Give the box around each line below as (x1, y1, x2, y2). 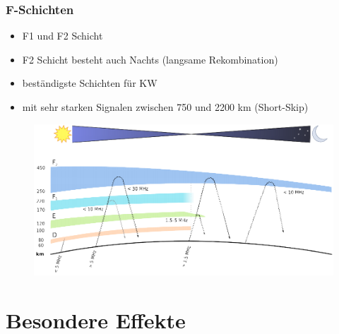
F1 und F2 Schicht (22, 28, 103, 43)
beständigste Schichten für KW (22, 76, 157, 90)
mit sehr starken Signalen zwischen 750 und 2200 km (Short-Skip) (22, 100, 309, 114)
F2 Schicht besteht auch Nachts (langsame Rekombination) (22, 52, 278, 66)
